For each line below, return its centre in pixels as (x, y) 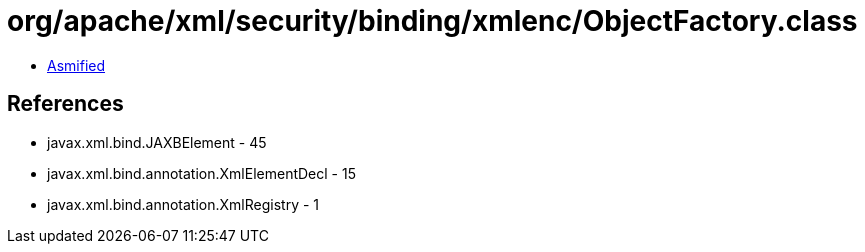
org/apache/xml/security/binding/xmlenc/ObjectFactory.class (432, 21)
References (65, 104)
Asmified (76, 65)
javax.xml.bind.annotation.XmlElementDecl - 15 (201, 173)
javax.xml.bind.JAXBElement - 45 (157, 142)
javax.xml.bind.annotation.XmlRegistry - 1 (183, 204)
